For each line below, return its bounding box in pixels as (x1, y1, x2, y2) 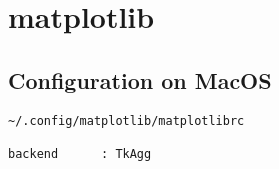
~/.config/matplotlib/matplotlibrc (8, 113, 245, 128)
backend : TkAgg (8, 146, 152, 161)
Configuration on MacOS (8, 64, 272, 95)
